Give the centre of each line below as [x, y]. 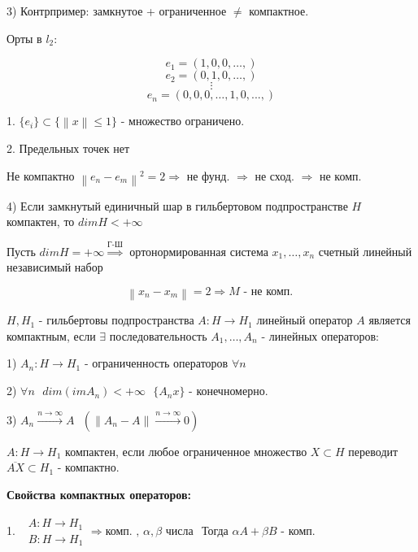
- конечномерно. [229, 391]
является [390, 320]
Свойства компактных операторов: [99, 494]
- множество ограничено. [183, 121]
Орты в [24, 38]
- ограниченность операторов [156, 363]
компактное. [279, 11]
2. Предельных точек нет [68, 148]
